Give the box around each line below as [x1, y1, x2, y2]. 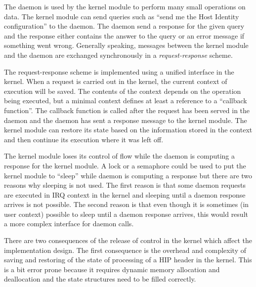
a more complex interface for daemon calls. [4, 218, 134, 229]
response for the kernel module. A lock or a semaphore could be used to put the [4, 160, 246, 170]
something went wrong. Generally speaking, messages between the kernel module [4, 40, 249, 50]
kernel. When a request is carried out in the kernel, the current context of [4, 76, 227, 86]
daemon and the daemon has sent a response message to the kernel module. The [4, 115, 247, 125]
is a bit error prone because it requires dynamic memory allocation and [4, 264, 220, 274]
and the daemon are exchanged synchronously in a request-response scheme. [4, 49, 233, 60]
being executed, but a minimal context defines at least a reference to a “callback [4, 95, 247, 106]
